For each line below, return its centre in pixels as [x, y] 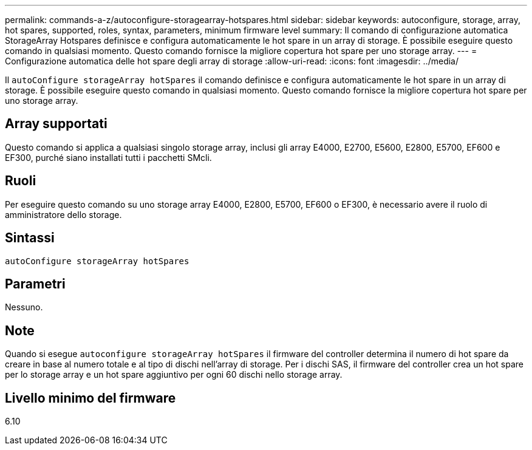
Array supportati [56, 124]
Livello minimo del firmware [90, 398]
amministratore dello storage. [63, 214]
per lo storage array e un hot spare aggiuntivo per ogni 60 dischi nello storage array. [174, 375]
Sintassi [30, 238]
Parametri [35, 284]
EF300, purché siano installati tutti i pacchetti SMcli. [108, 157]
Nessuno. [24, 307]
